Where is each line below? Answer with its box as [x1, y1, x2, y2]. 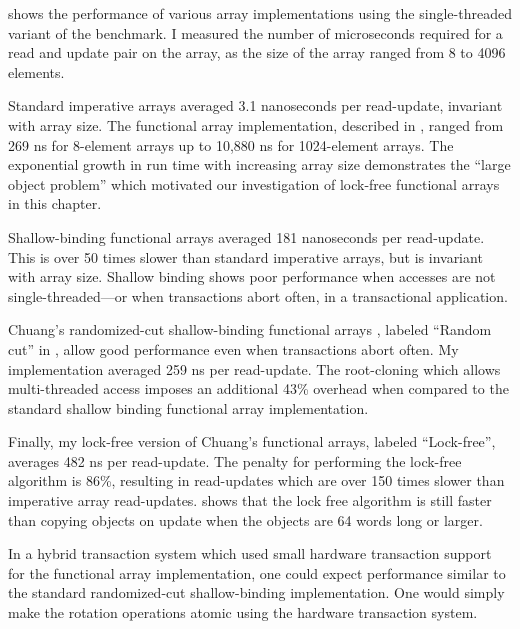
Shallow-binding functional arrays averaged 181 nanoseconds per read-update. [8, 226, 485, 247]
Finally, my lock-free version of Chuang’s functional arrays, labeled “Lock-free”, [8, 431, 496, 452]
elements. [8, 61, 65, 82]
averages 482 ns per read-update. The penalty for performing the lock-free [8, 450, 462, 471]
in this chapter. [8, 193, 102, 214]
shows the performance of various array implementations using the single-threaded [8, 3, 512, 23]
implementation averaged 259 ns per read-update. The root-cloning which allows [8, 358, 501, 379]
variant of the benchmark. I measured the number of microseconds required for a [8, 22, 503, 43]
